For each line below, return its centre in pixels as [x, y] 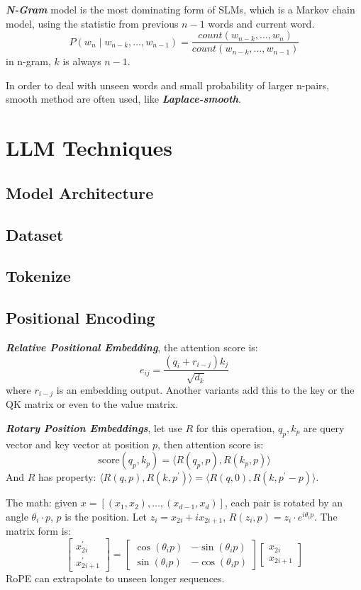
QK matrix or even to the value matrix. [92, 404]
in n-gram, [28, 61]
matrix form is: [38, 531]
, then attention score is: [211, 444]
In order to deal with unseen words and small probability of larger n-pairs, [168, 85]
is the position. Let [106, 516]
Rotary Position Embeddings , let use [94, 428]
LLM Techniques [89, 148]
